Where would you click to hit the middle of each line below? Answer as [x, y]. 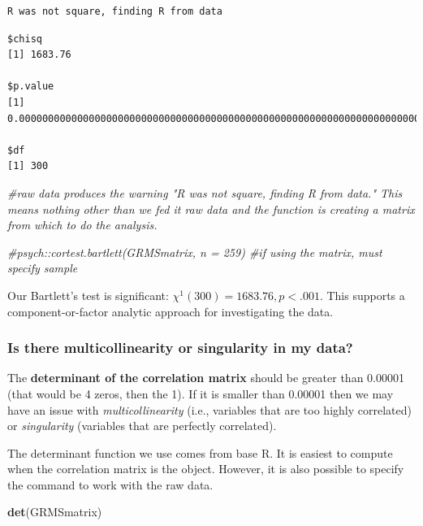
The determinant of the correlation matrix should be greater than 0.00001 [206, 378]
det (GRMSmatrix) [55, 512]
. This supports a [362, 295]
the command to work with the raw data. [110, 484]
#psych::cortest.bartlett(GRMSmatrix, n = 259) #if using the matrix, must [195, 252]
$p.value [31, 87]
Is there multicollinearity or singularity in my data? [180, 348]
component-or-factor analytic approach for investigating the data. [170, 311]
